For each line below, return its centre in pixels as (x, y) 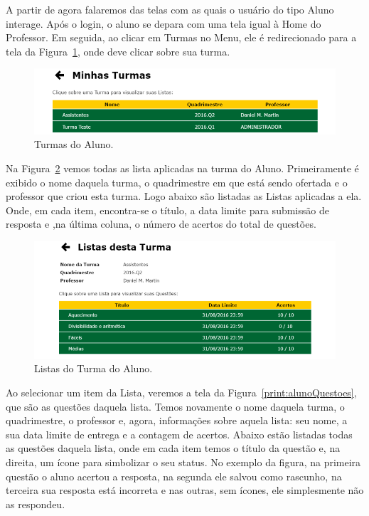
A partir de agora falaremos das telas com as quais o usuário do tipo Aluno (170, 9)
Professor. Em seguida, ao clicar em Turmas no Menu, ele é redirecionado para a (181, 37)
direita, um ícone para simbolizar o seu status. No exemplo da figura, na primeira (183, 462)
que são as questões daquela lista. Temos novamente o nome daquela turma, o (175, 406)
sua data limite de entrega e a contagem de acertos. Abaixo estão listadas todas (179, 434)
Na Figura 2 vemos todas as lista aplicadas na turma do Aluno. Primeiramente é (182, 168)
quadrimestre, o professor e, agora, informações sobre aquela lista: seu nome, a (177, 420)
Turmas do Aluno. (74, 144)
